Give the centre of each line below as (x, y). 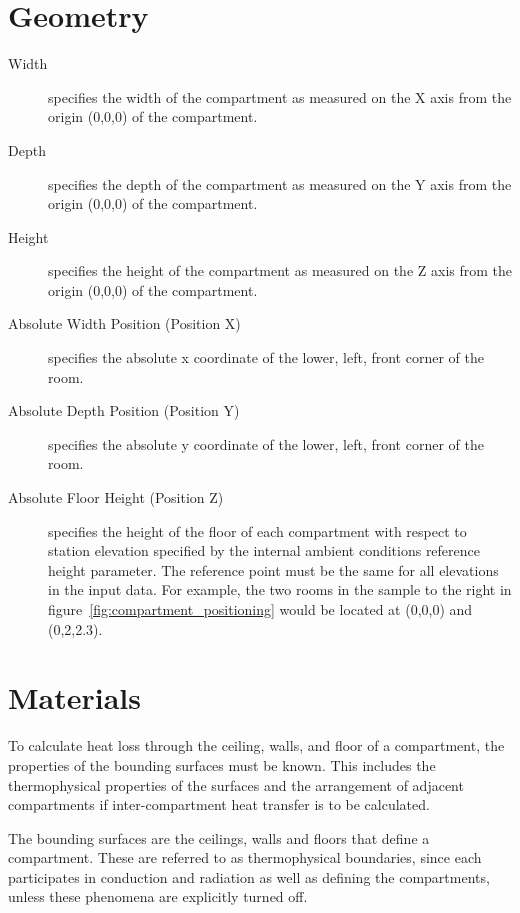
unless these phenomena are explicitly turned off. (158, 896)
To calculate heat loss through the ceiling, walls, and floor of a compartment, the (256, 745)
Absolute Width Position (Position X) (124, 323)
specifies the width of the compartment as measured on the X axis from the (280, 96)
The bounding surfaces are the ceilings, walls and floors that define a (219, 837)
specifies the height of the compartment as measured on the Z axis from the (280, 270)
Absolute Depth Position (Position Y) (124, 410)
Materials (75, 697)
